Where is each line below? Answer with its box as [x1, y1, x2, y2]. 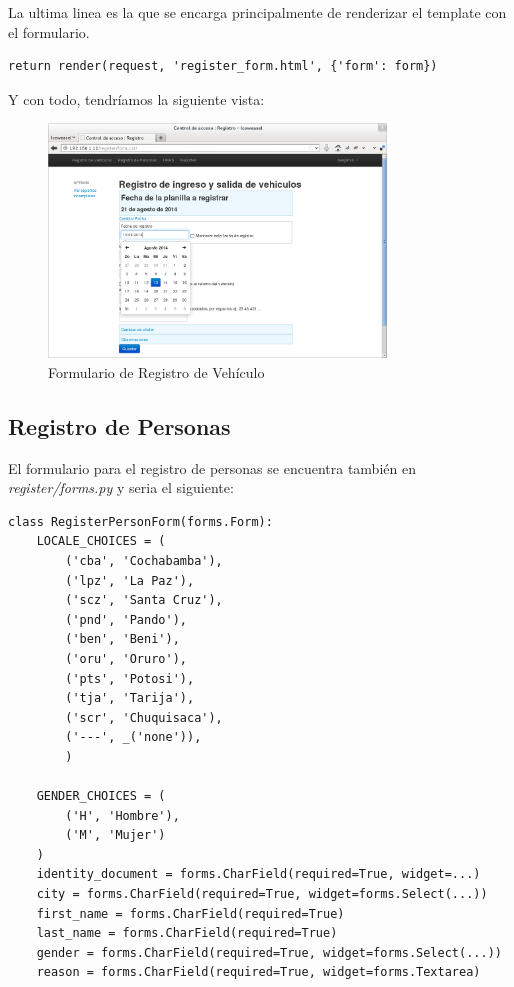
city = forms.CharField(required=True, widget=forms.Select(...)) [36, 887, 488, 902]
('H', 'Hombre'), [65, 808, 180, 823]
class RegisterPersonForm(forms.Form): [8, 514, 273, 529]
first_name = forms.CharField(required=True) [36, 906, 345, 921]
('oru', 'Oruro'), [65, 651, 187, 666]
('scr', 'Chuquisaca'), [65, 710, 223, 725]
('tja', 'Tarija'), [65, 691, 195, 706]
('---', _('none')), [65, 730, 202, 745]
